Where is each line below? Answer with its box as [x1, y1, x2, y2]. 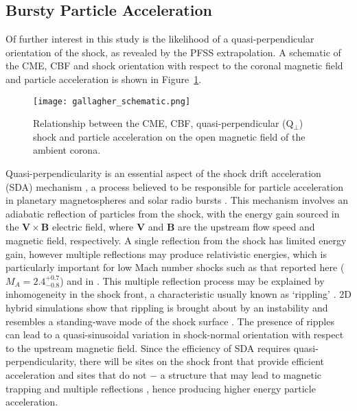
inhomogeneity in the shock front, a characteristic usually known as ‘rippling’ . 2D [5, 287, 352, 301]
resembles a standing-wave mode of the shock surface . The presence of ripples [5, 314, 334, 328]
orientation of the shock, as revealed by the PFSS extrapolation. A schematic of [5, 45, 341, 59]
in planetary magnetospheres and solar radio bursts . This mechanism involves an [5, 193, 348, 207]
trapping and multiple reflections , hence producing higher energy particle [5, 381, 316, 395]
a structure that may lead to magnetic [160, 367, 322, 381]
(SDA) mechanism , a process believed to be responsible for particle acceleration [5, 179, 343, 193]
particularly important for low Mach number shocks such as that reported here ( [5, 260, 345, 274]
